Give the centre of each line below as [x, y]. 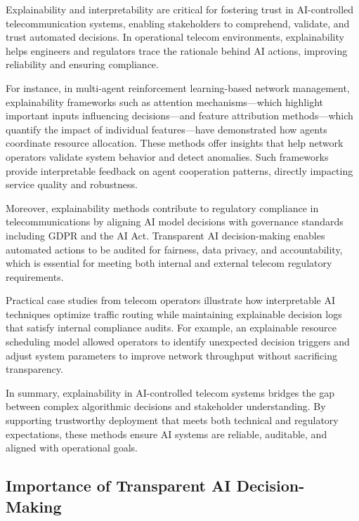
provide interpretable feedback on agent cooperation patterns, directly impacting [179, 170]
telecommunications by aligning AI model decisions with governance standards [175, 222]
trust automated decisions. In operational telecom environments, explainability [175, 37]
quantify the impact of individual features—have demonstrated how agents [167, 129]
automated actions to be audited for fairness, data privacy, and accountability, [174, 249]
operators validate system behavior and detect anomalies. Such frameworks [167, 156]
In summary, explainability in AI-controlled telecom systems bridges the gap [170, 392]
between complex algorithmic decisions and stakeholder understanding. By [166, 406]
